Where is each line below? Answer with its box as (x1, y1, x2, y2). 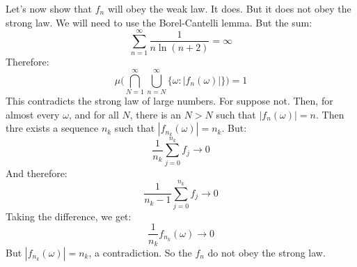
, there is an (129, 107, 182, 121)
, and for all (68, 107, 119, 121)
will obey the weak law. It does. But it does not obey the (107, 1, 351, 15)
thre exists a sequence (6, 121, 99, 135)
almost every (6, 107, 60, 121)
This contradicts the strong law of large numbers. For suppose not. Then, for (6, 93, 333, 108)
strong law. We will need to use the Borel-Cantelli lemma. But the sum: (6, 15, 312, 29)
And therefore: (6, 165, 68, 180)
